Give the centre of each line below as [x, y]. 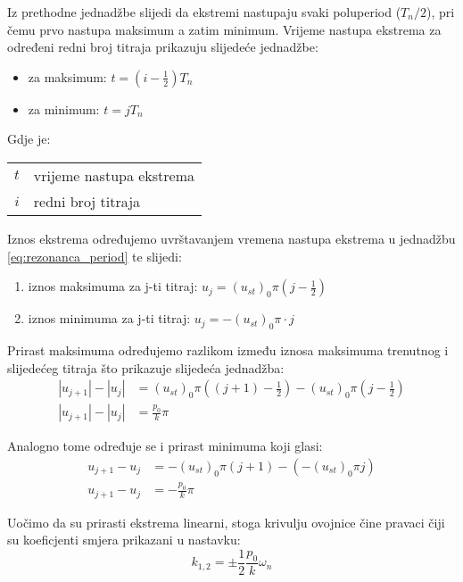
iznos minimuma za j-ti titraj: [109, 318]
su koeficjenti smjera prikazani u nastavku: [124, 540]
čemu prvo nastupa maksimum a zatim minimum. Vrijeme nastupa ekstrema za [224, 29]
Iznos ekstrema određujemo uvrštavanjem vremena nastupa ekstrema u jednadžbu [231, 238]
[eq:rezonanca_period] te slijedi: [95, 256]
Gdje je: [29, 139]
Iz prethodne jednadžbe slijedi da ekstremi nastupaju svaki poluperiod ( [204, 12]
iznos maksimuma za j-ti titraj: [113, 286]
